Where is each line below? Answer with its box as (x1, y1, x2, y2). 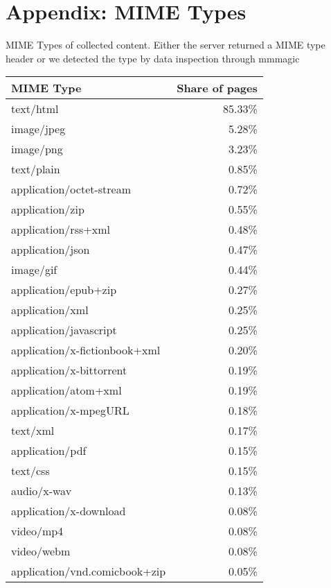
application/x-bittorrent (11, 362, 127, 379)
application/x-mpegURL (11, 402, 129, 419)
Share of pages (177, 80, 258, 96)
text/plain (11, 161, 60, 178)
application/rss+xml (11, 221, 110, 238)
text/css (11, 462, 50, 479)
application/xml (11, 302, 89, 318)
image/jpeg (11, 121, 66, 137)
